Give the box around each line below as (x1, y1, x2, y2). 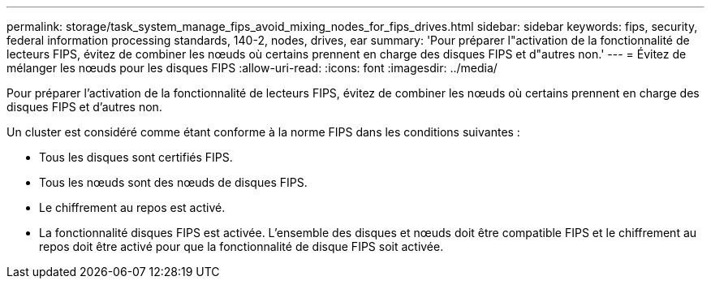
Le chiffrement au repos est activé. (39, 201, 226, 214)
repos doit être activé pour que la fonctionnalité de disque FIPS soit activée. (39, 240, 444, 253)
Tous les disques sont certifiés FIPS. (39, 150, 233, 164)
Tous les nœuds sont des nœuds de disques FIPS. (39, 175, 308, 189)
